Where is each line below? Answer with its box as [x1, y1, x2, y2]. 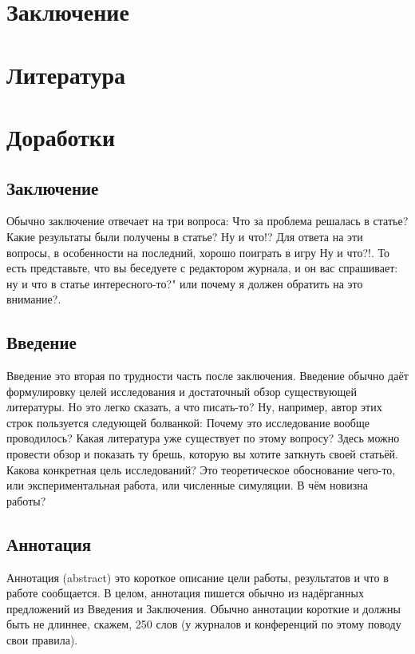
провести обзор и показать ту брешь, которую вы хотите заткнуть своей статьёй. [6, 446, 398, 462]
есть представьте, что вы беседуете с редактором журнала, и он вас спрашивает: [6, 260, 398, 276]
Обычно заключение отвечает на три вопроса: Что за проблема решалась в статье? [6, 212, 409, 229]
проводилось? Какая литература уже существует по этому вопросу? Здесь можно [6, 430, 400, 446]
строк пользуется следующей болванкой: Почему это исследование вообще [6, 414, 370, 430]
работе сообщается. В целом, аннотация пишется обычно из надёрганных [6, 585, 365, 601]
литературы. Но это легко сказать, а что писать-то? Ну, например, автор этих [6, 398, 382, 415]
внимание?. [6, 291, 61, 307]
